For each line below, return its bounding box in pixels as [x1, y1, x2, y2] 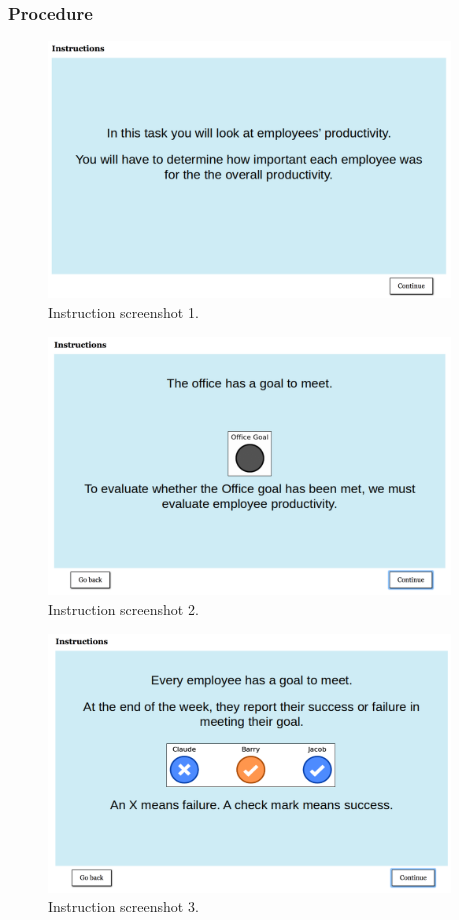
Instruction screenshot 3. [48, 896, 199, 917]
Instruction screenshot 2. [48, 599, 199, 620]
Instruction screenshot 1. [48, 302, 199, 323]
